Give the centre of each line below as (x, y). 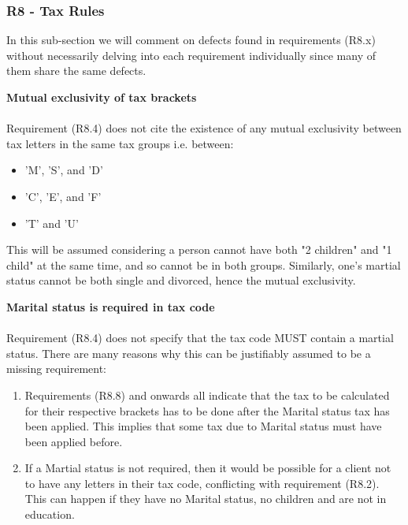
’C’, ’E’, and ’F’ (63, 196)
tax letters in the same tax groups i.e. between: (120, 143)
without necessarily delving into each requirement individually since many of (191, 55)
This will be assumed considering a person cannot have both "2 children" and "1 (199, 249)
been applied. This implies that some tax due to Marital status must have (203, 426)
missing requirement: (57, 369)
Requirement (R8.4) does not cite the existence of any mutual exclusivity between (204, 128)
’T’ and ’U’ (52, 223)
